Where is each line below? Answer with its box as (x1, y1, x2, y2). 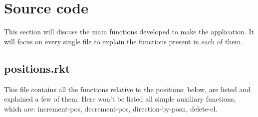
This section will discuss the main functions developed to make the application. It (4, 26, 254, 37)
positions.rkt (4, 60, 70, 76)
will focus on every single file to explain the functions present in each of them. (4, 36, 243, 46)
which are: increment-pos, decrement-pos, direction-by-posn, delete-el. (4, 103, 218, 114)
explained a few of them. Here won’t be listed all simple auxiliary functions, (4, 94, 236, 104)
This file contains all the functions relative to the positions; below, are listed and (4, 84, 251, 94)
